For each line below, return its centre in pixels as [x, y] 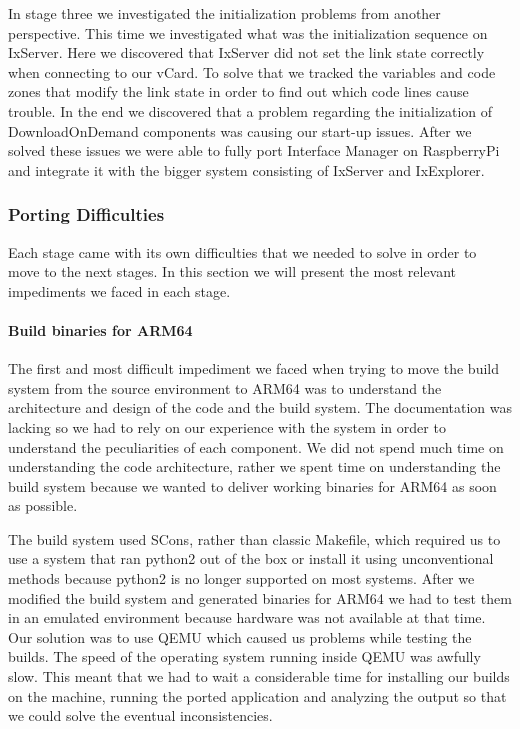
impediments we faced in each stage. [119, 290]
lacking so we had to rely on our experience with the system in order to [227, 426]
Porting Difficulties [86, 214]
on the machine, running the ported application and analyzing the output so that [257, 695]
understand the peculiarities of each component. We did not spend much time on [256, 446]
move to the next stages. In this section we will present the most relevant [232, 271]
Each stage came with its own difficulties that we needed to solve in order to [242, 251]
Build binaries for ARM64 [100, 329]
